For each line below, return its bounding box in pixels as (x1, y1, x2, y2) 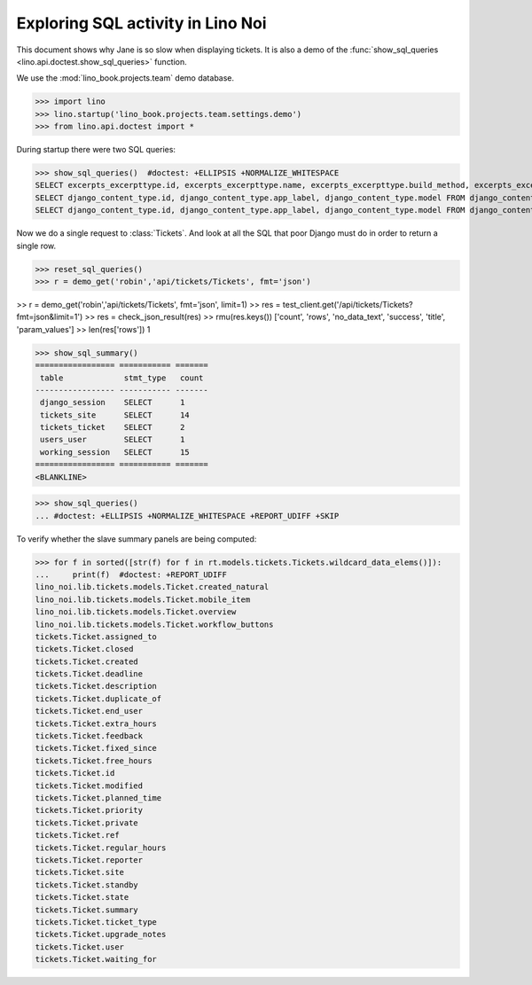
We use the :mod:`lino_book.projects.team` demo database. (16, 73, 235, 83)
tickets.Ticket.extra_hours (35, 718, 157, 729)
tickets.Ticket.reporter (35, 855, 144, 864)
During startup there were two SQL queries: (16, 145, 176, 155)
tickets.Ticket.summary (35, 904, 139, 915)
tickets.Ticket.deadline (35, 669, 144, 679)
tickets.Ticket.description (35, 681, 157, 692)
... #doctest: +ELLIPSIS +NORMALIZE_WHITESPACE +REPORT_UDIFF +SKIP (35, 511, 340, 520)
